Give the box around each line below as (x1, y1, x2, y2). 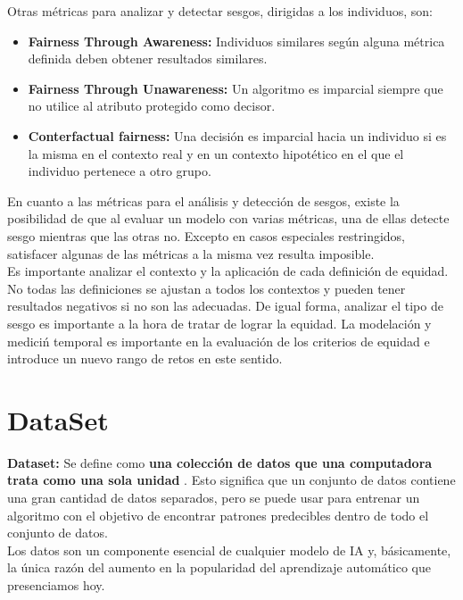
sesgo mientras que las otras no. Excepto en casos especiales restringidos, (7, 226, 406, 245)
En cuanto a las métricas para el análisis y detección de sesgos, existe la (7, 191, 400, 210)
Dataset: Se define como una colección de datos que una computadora (7, 453, 433, 471)
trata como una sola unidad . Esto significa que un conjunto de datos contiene (7, 471, 456, 489)
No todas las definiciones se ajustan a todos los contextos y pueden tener (7, 279, 406, 297)
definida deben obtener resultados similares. (28, 49, 268, 68)
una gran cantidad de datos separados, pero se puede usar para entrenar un (7, 488, 420, 506)
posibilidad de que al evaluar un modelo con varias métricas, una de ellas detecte (7, 209, 450, 228)
